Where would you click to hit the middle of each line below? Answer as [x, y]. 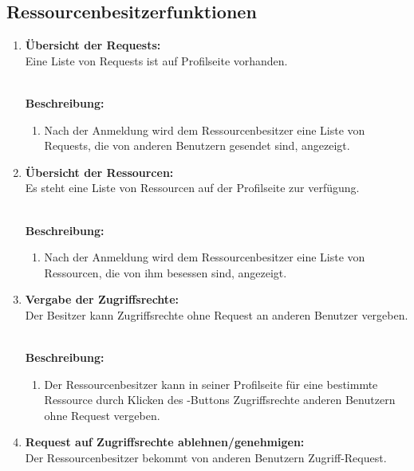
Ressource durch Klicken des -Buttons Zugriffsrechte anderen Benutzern [220, 400]
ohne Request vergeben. [102, 415]
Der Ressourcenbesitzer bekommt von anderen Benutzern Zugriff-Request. [206, 458]
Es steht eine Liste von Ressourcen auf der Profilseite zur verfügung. [192, 188]
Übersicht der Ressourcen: [99, 172]
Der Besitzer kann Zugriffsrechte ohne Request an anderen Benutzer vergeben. [217, 314]
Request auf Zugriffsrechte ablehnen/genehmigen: [165, 442]
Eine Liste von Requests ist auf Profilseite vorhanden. [156, 60]
